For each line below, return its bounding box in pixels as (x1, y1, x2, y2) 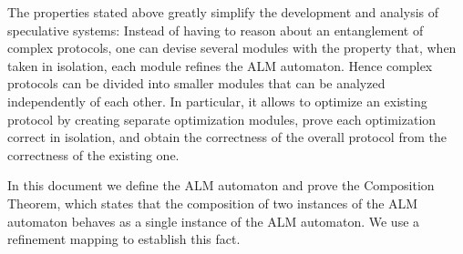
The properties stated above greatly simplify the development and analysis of (7, 3, 439, 21)
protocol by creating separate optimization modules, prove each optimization (7, 109, 437, 128)
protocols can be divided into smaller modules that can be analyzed (7, 74, 386, 93)
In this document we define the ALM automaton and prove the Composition (7, 176, 435, 195)
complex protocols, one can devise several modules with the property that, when (7, 38, 457, 57)
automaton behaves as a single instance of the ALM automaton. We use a (7, 211, 420, 230)
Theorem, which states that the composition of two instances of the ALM (7, 193, 418, 212)
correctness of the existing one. (7, 145, 180, 164)
